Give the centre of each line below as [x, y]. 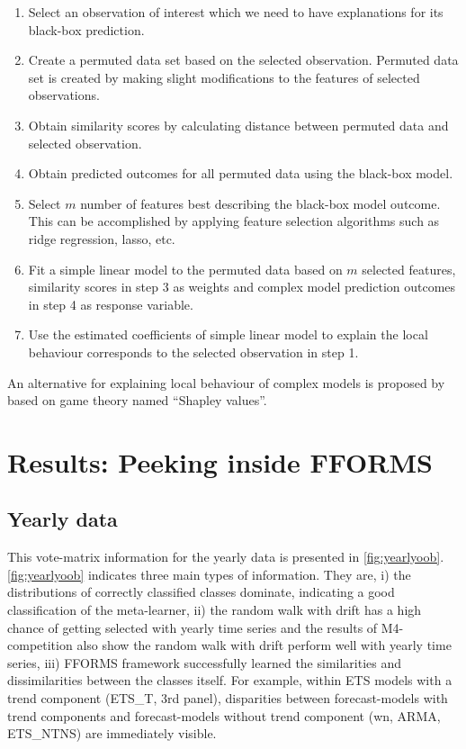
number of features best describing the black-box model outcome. [260, 203]
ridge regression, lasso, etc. [102, 238]
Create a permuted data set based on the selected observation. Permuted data [243, 60]
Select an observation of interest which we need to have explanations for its [236, 12]
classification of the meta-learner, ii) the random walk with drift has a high [215, 610]
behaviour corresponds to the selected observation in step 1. [193, 352]
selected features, [409, 269]
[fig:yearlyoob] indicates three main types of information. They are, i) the [209, 574]
